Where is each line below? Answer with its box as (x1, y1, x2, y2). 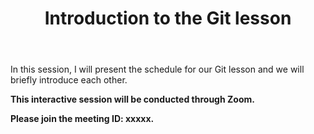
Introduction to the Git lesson (44, 7, 292, 30)
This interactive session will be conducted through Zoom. (10, 93, 255, 106)
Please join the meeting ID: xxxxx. (10, 113, 155, 125)
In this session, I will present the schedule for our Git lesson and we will (10, 63, 305, 76)
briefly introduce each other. (10, 74, 128, 86)
